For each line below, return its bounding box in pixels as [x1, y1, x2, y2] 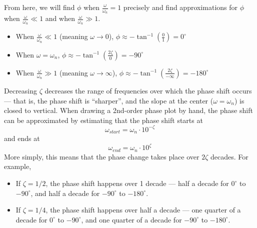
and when [45, 13, 75, 23]
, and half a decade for [30, 187, 100, 198]
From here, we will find [4, 2, 75, 12]
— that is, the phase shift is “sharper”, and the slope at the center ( [4, 95, 213, 105]
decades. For [210, 151, 248, 161]
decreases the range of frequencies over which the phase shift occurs [44, 85, 252, 95]
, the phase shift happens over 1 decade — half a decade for [45, 178, 229, 188]
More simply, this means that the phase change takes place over [4, 151, 199, 161]
